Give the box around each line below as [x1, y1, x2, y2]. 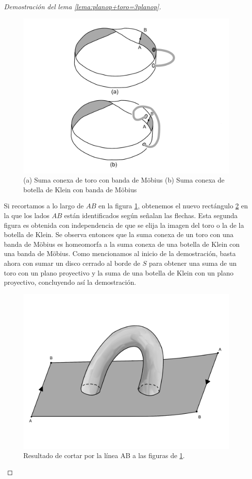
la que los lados [4, 210, 50, 220]
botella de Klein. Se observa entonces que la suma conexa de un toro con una [4, 229, 234, 239]
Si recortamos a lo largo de [4, 201, 84, 211]
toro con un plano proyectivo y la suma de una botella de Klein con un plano [4, 267, 234, 277]
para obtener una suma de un [149, 258, 237, 268]
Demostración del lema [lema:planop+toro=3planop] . [4, 1, 161, 11]
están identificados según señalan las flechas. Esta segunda [64, 210, 238, 220]
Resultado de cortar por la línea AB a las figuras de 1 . [23, 450, 185, 461]
